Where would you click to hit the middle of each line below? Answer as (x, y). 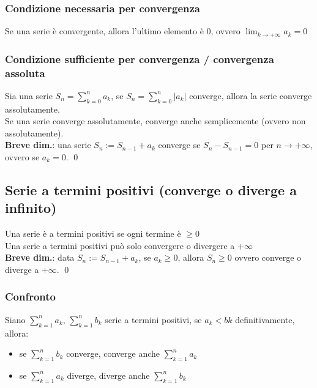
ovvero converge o (268, 257)
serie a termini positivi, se (153, 319)
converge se (179, 145)
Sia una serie (29, 95)
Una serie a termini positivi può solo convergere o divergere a (120, 245)
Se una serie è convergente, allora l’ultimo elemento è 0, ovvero (123, 31)
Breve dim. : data (40, 257)
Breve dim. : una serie (48, 145)
